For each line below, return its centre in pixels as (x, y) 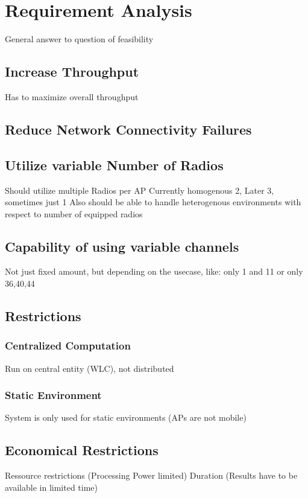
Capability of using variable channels (122, 246)
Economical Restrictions (82, 450)
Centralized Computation (68, 346)
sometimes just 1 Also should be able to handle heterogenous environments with (153, 202)
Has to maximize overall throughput (72, 96)
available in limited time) (51, 487)
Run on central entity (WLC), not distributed (90, 368)
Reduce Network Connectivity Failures (128, 129)
